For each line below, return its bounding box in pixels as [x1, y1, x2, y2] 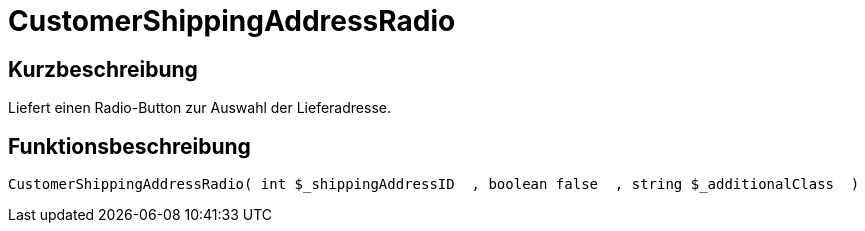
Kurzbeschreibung [8, 56, 198, 82]
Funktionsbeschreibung [8, 133, 251, 159]
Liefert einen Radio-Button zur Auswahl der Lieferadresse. [8, 99, 391, 117]
